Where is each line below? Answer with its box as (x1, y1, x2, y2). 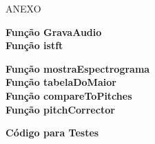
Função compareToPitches (6, 88, 132, 102)
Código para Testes (6, 125, 99, 140)
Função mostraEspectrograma (6, 61, 150, 75)
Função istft (6, 38, 63, 53)
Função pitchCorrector (6, 102, 115, 116)
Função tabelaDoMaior (6, 75, 116, 89)
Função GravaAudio (6, 24, 102, 39)
